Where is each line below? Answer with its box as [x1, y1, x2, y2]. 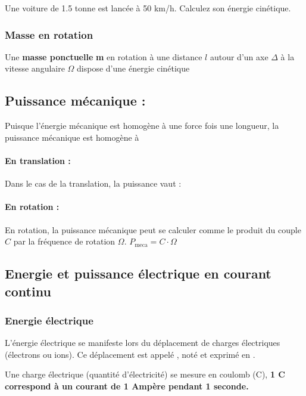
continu [5, 281, 51, 300]
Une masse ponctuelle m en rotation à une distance [5, 50, 202, 63]
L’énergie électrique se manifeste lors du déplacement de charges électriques [5, 336, 280, 349]
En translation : [5, 154, 71, 166]
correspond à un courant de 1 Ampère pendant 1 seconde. [5, 379, 249, 392]
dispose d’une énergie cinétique [77, 62, 190, 75]
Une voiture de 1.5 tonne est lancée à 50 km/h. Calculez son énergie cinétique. [5, 2, 291, 14]
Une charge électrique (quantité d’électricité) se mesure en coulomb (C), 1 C [5, 368, 285, 380]
